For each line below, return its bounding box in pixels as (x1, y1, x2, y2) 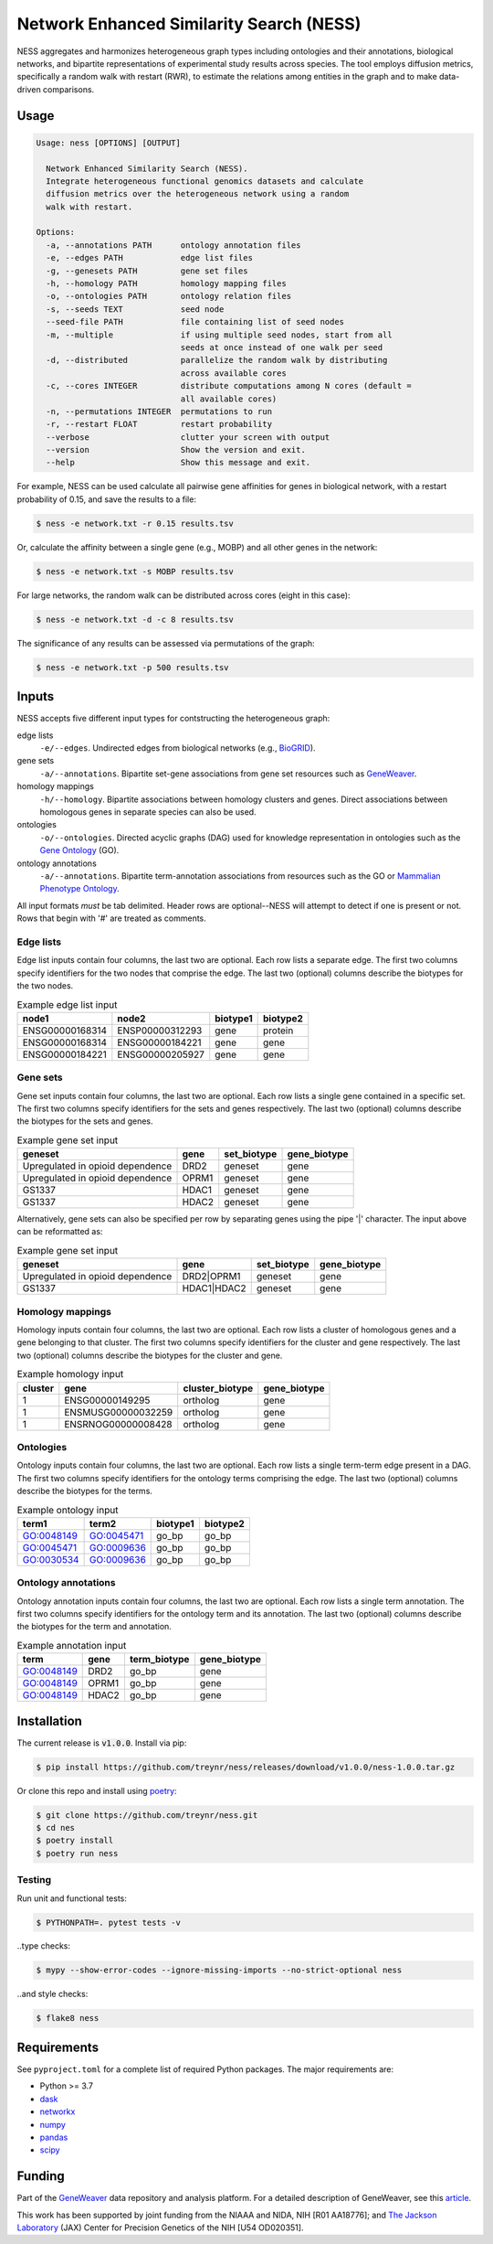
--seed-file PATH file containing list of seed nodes (46, 316, 345, 327)
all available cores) (180, 393, 278, 404)
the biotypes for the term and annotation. (16, 1621, 173, 1632)
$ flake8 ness (36, 2013, 100, 2024)
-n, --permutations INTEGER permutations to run (46, 406, 273, 416)
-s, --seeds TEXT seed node (46, 304, 225, 315)
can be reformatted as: (16, 1226, 103, 1237)
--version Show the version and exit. (46, 444, 306, 455)
